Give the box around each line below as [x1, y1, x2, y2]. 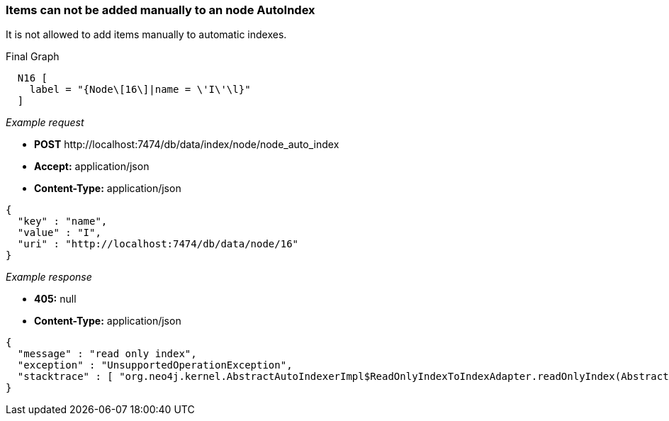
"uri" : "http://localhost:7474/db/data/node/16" [17, 238, 299, 250]
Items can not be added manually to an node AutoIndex [6, 3, 315, 17]
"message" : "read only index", [17, 348, 197, 360]
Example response [6, 271, 92, 284]
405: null [34, 293, 77, 305]
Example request [6, 116, 84, 129]
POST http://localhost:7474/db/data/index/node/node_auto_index [34, 138, 339, 151]
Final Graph [6, 50, 60, 63]
